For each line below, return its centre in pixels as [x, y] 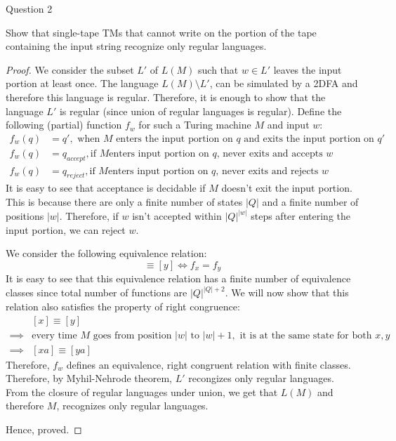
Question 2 [29, 8]
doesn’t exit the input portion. [287, 188]
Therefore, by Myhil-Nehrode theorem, [89, 378]
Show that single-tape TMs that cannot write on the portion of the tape [161, 32]
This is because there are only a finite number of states [124, 202]
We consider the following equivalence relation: [106, 253]
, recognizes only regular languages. [132, 406]
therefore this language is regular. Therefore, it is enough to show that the [166, 97]
